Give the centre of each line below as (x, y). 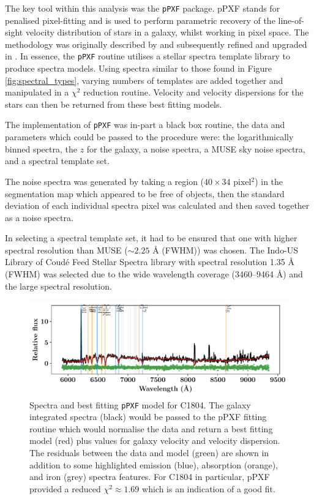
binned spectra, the (41, 148)
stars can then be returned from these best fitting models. (114, 104)
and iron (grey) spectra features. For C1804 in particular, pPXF (150, 477)
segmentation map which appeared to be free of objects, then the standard (145, 193)
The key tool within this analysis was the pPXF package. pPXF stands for (143, 8)
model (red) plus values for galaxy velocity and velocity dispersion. (155, 441)
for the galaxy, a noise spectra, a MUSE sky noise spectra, (196, 148)
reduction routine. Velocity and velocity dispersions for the (193, 92)
